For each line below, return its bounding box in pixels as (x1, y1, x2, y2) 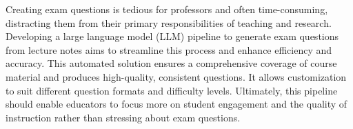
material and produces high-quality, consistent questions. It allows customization (6, 69, 347, 83)
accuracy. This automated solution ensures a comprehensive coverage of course (6, 56, 337, 70)
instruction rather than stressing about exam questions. (6, 110, 241, 124)
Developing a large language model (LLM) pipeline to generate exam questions (6, 29, 339, 43)
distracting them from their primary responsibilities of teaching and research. (6, 15, 332, 30)
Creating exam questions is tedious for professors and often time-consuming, (6, 2, 328, 16)
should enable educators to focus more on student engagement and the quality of (6, 97, 347, 111)
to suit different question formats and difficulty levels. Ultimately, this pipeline (6, 83, 338, 97)
